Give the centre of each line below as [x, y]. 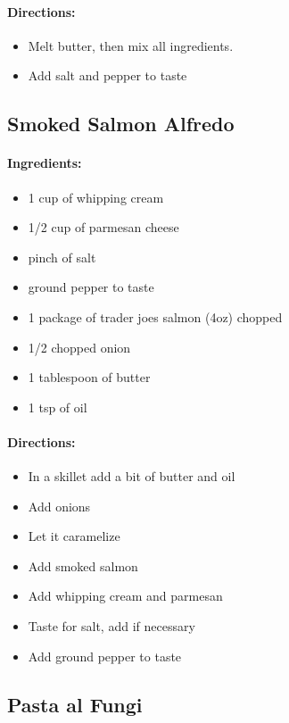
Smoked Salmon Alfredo [121, 124]
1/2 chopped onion [79, 347]
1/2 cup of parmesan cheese [103, 227]
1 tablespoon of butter [89, 377]
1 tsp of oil [58, 407]
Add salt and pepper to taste [107, 75]
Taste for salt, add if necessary [111, 626]
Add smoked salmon [83, 565]
